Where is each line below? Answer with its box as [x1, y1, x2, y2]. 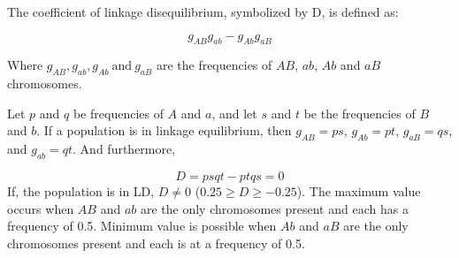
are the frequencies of [156, 56, 272, 74]
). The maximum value [296, 181, 421, 200]
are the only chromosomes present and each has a [140, 199, 409, 217]
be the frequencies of [303, 103, 416, 122]
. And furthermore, [73, 140, 176, 158]
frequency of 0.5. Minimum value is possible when [7, 216, 277, 235]
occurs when [7, 199, 74, 217]
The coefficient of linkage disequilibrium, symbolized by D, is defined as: [7, 3, 399, 20]
